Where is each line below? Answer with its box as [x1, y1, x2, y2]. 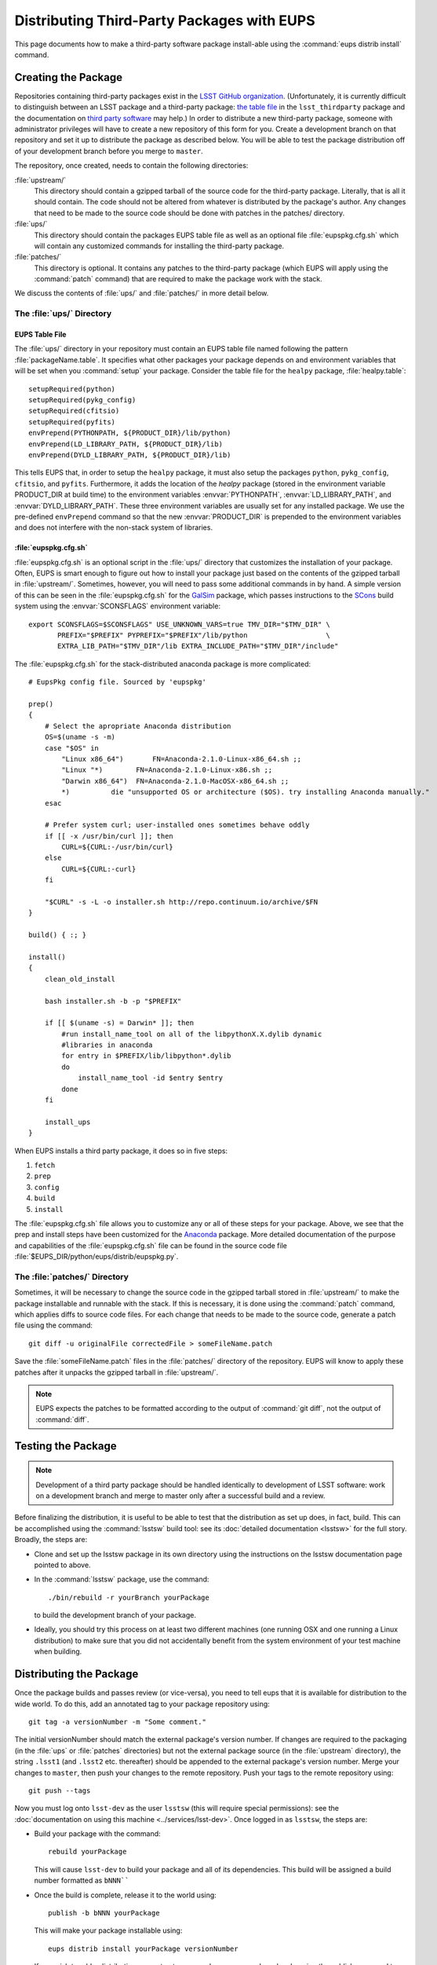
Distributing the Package [14, 1667, 139, 1681]
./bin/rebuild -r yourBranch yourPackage [48, 1592, 209, 1602]
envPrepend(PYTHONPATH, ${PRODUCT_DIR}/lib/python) [28, 428, 231, 438]
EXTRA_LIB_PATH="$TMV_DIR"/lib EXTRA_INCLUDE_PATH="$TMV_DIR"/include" [57, 641, 339, 651]
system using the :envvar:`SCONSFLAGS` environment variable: [14, 601, 221, 611]
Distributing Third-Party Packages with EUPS [14, 12, 315, 29]
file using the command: [14, 1320, 93, 1330]
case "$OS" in [44, 744, 100, 752]
